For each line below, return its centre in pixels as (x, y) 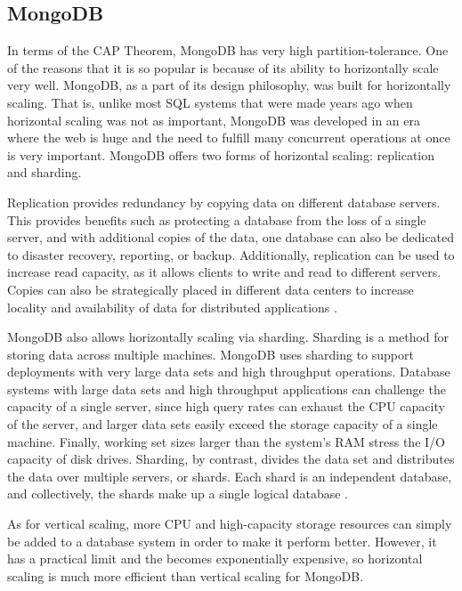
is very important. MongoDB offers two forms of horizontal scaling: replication (221, 154)
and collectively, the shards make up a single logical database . (178, 494)
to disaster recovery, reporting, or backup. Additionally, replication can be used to (231, 254)
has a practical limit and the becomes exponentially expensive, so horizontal (215, 559)
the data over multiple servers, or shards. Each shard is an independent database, (230, 476)
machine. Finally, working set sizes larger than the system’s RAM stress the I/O (226, 441)
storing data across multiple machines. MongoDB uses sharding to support (211, 354)
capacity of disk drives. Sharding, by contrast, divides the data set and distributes (231, 459)
